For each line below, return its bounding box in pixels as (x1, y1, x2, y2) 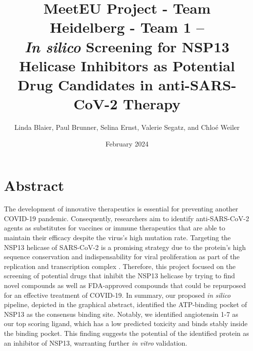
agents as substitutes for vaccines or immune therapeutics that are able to (4, 223, 225, 233)
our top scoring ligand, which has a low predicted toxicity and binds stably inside (4, 318, 248, 329)
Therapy (123, 94, 181, 114)
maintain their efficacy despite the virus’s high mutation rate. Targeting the (4, 232, 231, 242)
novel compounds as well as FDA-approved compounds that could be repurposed (4, 280, 246, 290)
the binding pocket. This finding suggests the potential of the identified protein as (4, 328, 249, 338)
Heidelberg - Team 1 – (49, 17, 205, 37)
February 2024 (105, 138, 148, 148)
